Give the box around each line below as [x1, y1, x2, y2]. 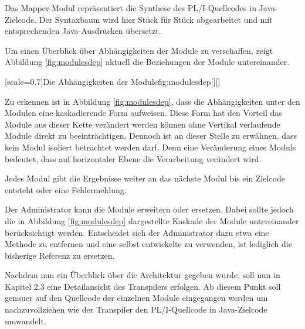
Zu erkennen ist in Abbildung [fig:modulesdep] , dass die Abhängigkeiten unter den [5, 95, 300, 107]
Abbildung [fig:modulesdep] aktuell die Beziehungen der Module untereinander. [5, 56, 290, 68]
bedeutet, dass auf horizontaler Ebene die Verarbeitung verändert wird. [5, 152, 262, 164]
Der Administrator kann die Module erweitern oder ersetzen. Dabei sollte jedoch [5, 203, 294, 215]
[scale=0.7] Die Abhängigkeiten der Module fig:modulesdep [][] [5, 75, 221, 87]
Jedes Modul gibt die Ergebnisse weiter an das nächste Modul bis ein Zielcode [5, 172, 286, 184]
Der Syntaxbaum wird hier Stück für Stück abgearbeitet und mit [39, 13, 273, 25]
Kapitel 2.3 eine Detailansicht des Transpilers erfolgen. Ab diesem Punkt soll [5, 280, 281, 292]
